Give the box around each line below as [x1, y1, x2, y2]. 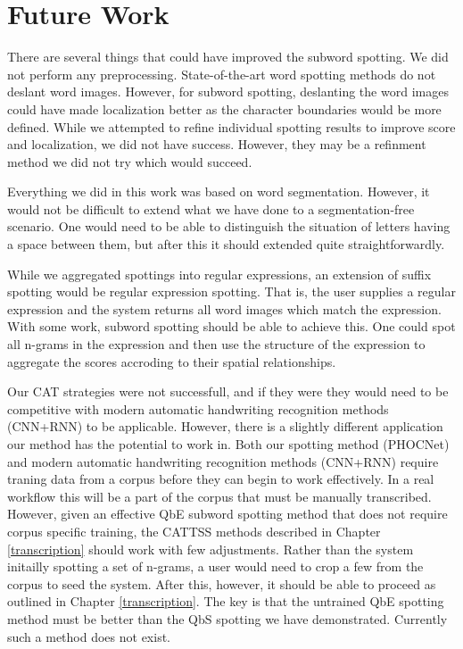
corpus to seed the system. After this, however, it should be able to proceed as [7, 574, 436, 593]
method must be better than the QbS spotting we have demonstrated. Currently [7, 609, 448, 628]
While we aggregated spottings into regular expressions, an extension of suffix [7, 264, 432, 283]
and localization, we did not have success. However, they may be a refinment [7, 135, 426, 154]
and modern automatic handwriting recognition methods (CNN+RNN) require [7, 452, 439, 470]
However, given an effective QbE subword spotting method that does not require [7, 504, 448, 523]
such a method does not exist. [7, 627, 170, 645]
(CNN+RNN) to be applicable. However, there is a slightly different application [7, 417, 443, 436]
